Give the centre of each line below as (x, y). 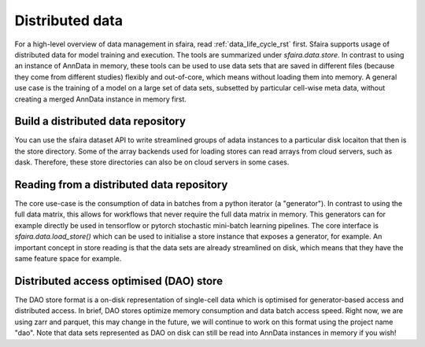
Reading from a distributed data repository (121, 185)
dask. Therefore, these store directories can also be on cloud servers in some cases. (152, 162)
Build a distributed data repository (100, 122)
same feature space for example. (68, 259)
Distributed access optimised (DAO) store (119, 281)
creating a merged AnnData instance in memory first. (100, 99)
